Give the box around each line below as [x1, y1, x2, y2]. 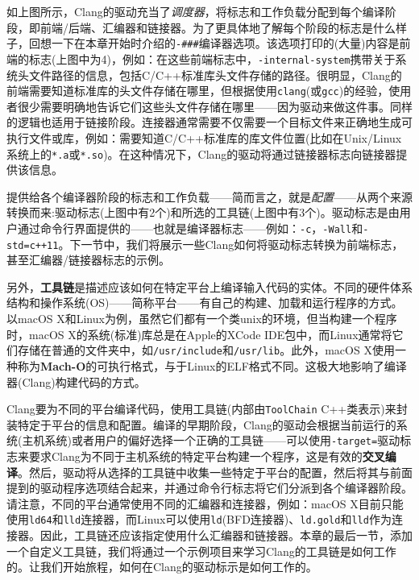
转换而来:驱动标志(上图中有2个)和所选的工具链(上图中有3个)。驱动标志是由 [6, 204, 400, 221]
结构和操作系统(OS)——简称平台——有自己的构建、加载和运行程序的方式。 [6, 294, 403, 311]
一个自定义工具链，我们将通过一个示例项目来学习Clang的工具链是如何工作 [6, 542, 396, 559]
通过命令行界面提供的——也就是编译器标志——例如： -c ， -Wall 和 [17, 219, 363, 236]
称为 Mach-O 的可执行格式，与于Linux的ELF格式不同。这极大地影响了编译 [17, 357, 407, 374]
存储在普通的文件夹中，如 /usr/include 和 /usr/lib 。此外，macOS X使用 [17, 342, 395, 358]
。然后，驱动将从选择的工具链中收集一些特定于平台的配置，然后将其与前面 [18, 463, 413, 480]
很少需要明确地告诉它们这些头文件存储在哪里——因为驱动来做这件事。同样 [17, 97, 413, 114]
